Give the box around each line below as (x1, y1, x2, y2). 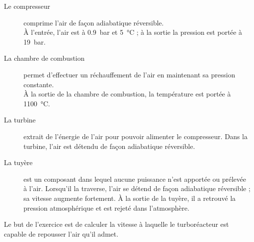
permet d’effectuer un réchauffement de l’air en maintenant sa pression (23, 69, 235, 79)
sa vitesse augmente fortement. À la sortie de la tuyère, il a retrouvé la (23, 193, 236, 203)
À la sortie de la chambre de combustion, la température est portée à (23, 89, 231, 99)
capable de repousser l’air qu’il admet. (4, 228, 118, 239)
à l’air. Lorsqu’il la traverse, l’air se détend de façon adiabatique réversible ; (23, 183, 251, 194)
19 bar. (23, 36, 46, 47)
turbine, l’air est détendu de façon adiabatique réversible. (23, 141, 195, 151)
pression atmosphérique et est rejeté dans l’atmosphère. (23, 202, 189, 213)
